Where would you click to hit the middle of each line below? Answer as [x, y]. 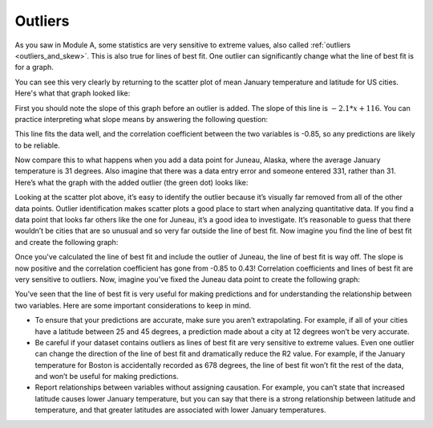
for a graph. [34, 67]
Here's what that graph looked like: [73, 93]
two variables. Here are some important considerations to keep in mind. [133, 305]
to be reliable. [37, 145]
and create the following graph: [67, 242]
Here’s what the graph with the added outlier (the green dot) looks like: [132, 182]
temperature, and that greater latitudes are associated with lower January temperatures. [180, 410]
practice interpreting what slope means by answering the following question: [142, 119]
